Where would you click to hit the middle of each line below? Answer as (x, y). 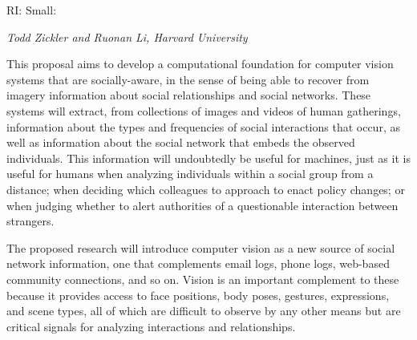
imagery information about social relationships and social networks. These (189, 95)
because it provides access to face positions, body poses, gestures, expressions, (198, 295)
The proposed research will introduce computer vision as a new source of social (201, 247)
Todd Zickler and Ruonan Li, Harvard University (127, 36)
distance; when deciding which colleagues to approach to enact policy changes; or (206, 189)
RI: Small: (32, 10)
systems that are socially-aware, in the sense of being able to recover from (188, 79)
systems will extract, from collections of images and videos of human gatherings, (204, 110)
